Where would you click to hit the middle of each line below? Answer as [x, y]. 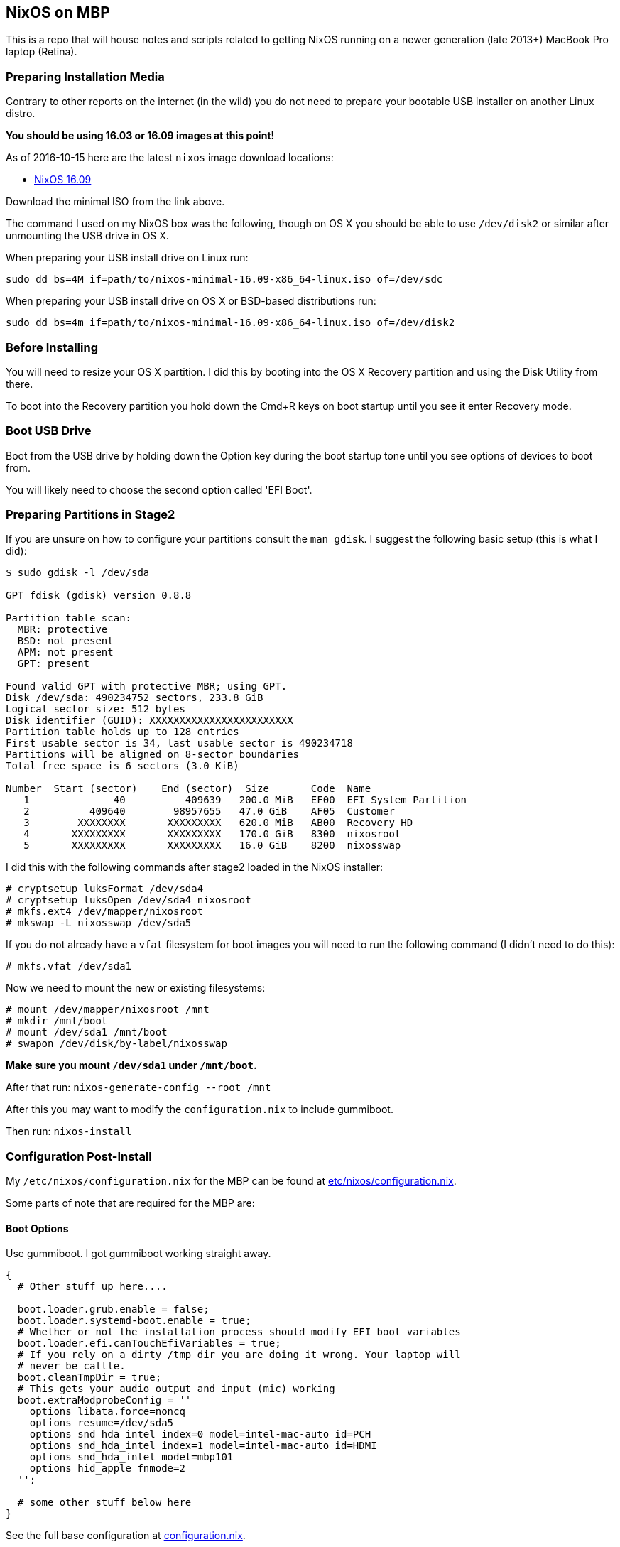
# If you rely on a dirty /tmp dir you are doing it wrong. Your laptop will [239, 1355]
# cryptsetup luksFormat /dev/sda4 [105, 889]
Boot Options [37, 1228]
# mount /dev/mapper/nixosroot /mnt [108, 1010]
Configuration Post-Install [79, 1156]
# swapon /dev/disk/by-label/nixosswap [116, 1044]
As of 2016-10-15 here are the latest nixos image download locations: [170, 158]
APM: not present [65, 652]
